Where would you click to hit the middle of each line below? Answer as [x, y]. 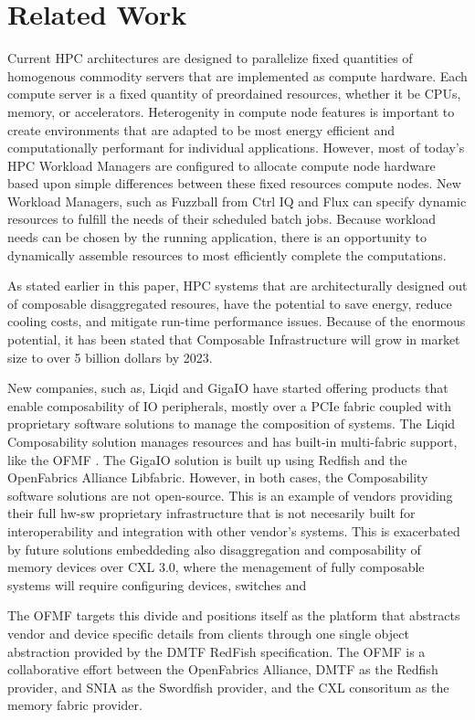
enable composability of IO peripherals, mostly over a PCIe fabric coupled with [229, 405]
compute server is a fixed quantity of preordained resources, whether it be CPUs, [234, 94]
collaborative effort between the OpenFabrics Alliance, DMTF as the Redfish [223, 669]
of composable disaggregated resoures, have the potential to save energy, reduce [230, 303]
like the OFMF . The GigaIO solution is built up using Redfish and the [207, 459]
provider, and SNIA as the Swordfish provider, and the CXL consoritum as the [228, 687]
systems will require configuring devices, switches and [157, 584]
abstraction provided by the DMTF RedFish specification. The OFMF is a [216, 651]
